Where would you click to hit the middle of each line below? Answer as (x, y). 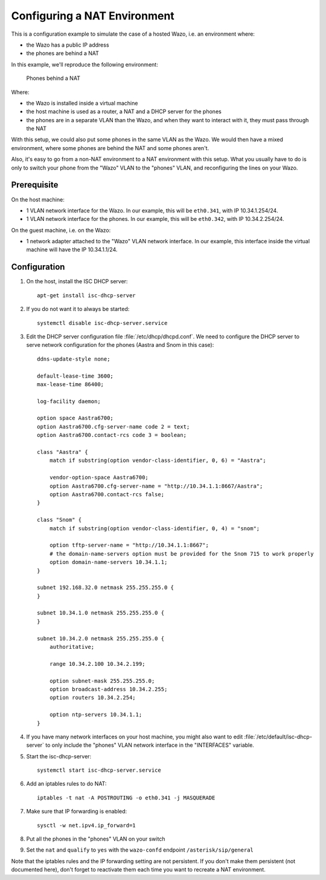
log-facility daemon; (69, 401)
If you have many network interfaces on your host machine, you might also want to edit (135, 737)
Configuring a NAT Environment (93, 16)
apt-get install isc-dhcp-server (86, 295)
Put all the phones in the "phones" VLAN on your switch (96, 839)
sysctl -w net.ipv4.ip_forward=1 (86, 825)
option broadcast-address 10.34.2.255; (108, 689)
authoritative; (72, 647)
